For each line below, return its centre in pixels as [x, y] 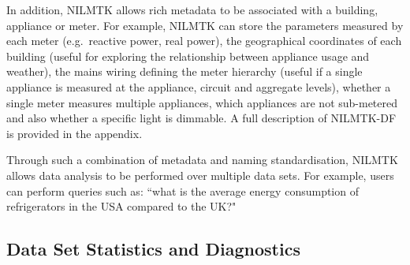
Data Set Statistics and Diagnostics [153, 249]
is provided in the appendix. [75, 133]
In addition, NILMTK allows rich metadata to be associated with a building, [192, 9]
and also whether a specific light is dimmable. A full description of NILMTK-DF [201, 118]
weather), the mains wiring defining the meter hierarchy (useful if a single [184, 71]
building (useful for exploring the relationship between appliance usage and [188, 56]
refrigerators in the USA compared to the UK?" [121, 206]
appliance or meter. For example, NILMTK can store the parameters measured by [205, 25]
